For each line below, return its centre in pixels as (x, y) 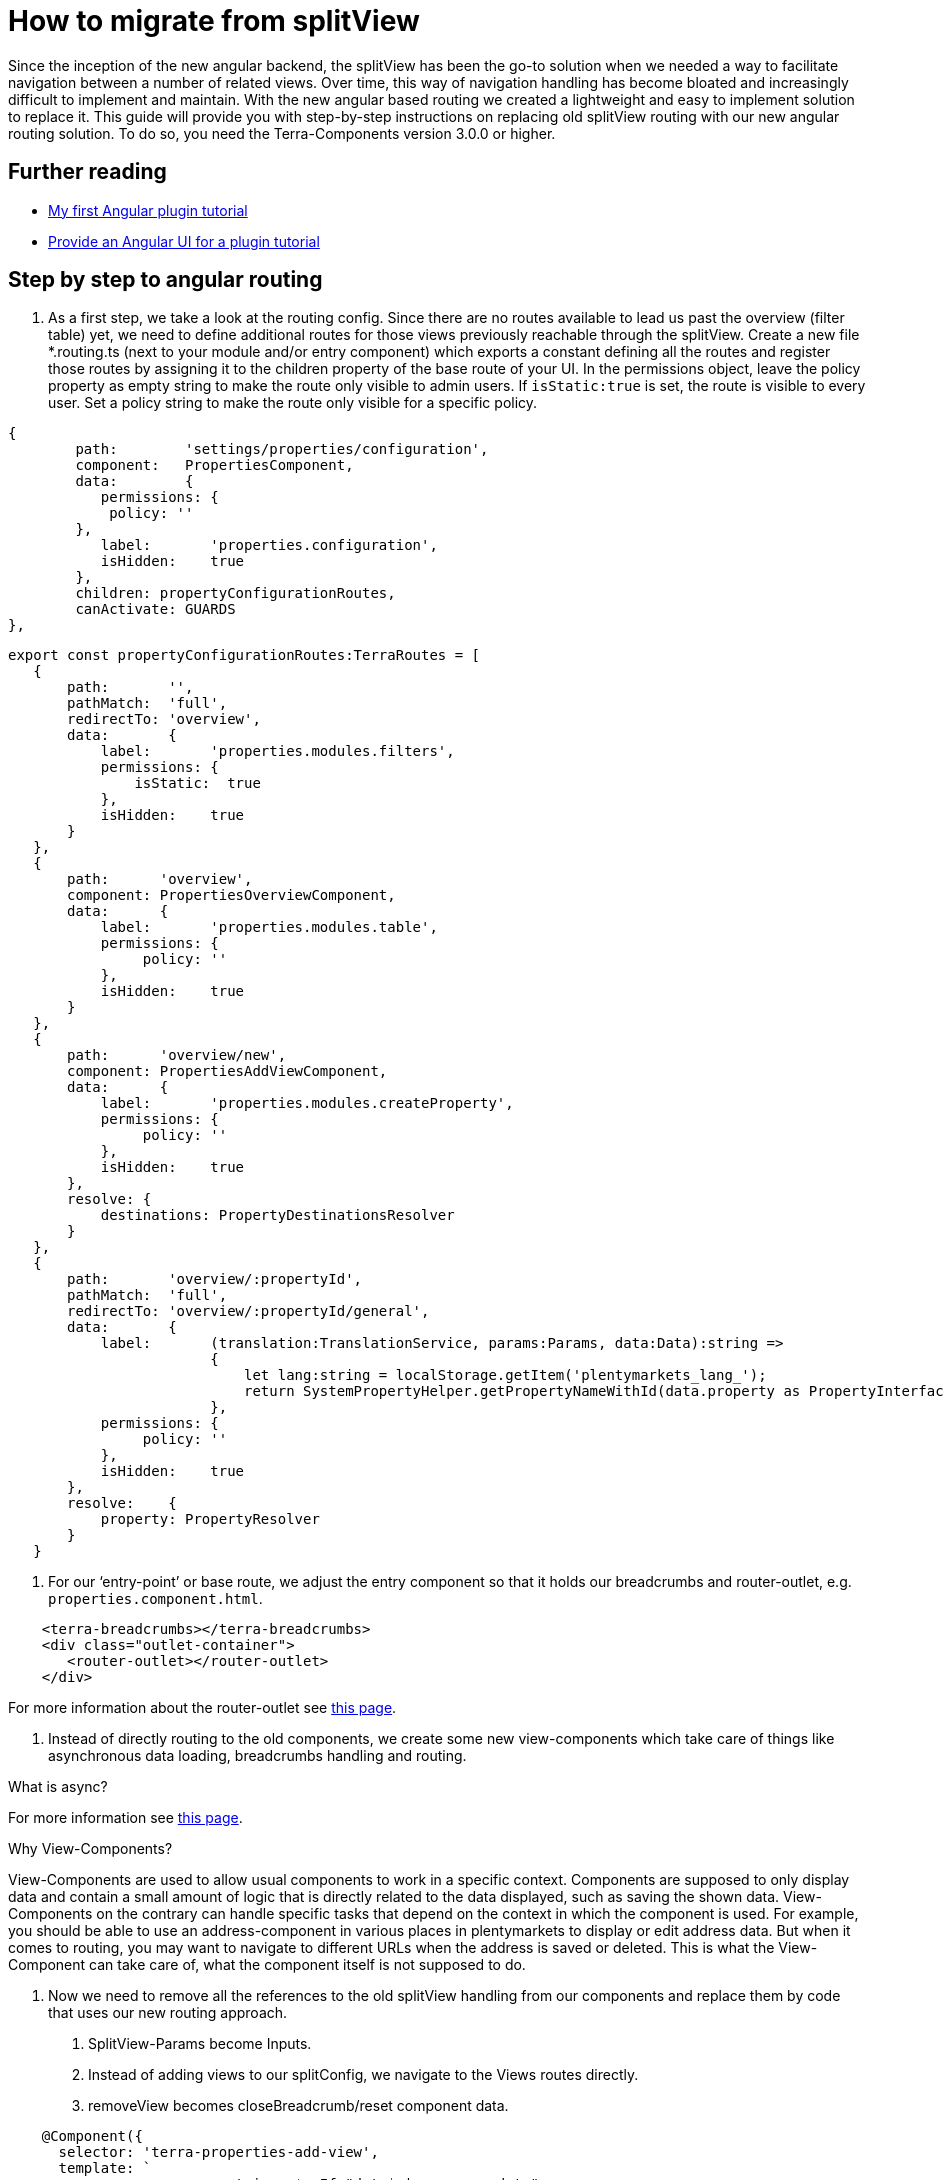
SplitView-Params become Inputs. (200, 2044)
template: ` (105, 2168)
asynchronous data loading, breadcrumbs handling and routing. (257, 1756)
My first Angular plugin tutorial (148, 210)
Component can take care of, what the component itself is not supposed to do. (267, 1965)
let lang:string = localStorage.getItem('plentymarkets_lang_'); (505, 1375)
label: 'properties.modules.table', (269, 927)
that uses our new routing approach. (168, 2013)
